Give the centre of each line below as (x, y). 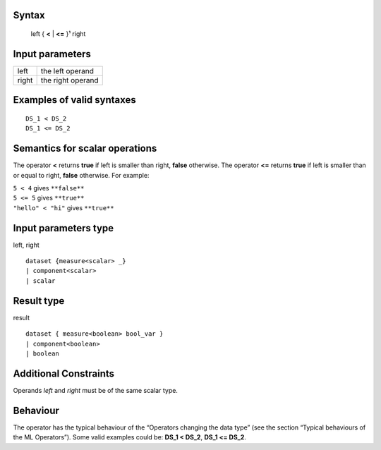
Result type (39, 301)
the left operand (67, 71)
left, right (26, 245)
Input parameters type (64, 228)
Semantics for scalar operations (85, 148)
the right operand (69, 80)
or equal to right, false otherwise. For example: (81, 175)
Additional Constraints (64, 373)
